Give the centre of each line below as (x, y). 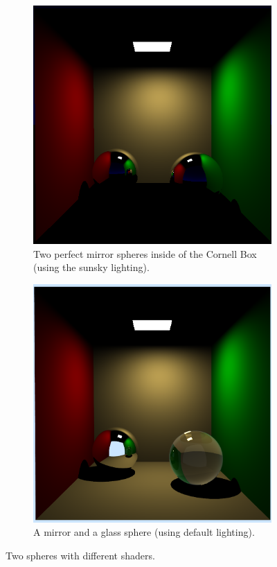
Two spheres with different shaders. (80, 555)
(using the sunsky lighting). (91, 267)
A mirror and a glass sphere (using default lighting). (144, 532)
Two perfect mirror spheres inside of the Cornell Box (145, 253)
